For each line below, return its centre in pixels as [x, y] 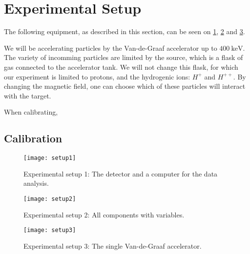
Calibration [33, 138]
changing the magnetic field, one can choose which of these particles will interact [125, 86]
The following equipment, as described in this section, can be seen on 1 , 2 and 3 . [125, 31]
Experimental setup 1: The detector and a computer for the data [121, 173]
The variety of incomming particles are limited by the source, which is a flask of [124, 57]
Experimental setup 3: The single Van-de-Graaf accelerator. [113, 245]
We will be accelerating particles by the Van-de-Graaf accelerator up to [111, 48]
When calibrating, [31, 112]
